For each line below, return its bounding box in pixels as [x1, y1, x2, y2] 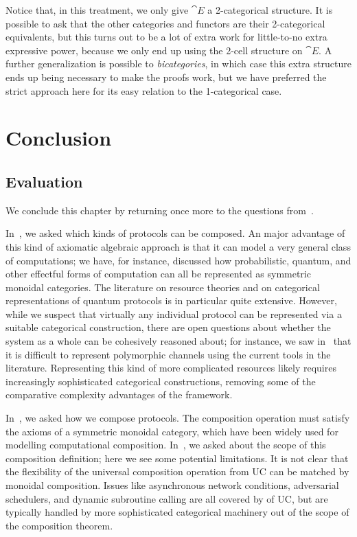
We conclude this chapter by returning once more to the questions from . [5, 203, 314, 217]
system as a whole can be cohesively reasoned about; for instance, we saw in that [5, 334, 352, 348]
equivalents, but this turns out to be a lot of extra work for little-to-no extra [5, 30, 327, 44]
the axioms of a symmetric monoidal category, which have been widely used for [5, 424, 338, 438]
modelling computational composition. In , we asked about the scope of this [5, 437, 326, 452]
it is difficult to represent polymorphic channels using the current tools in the [5, 347, 331, 361]
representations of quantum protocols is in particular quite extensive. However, [5, 293, 337, 308]
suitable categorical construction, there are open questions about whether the [5, 320, 331, 334]
